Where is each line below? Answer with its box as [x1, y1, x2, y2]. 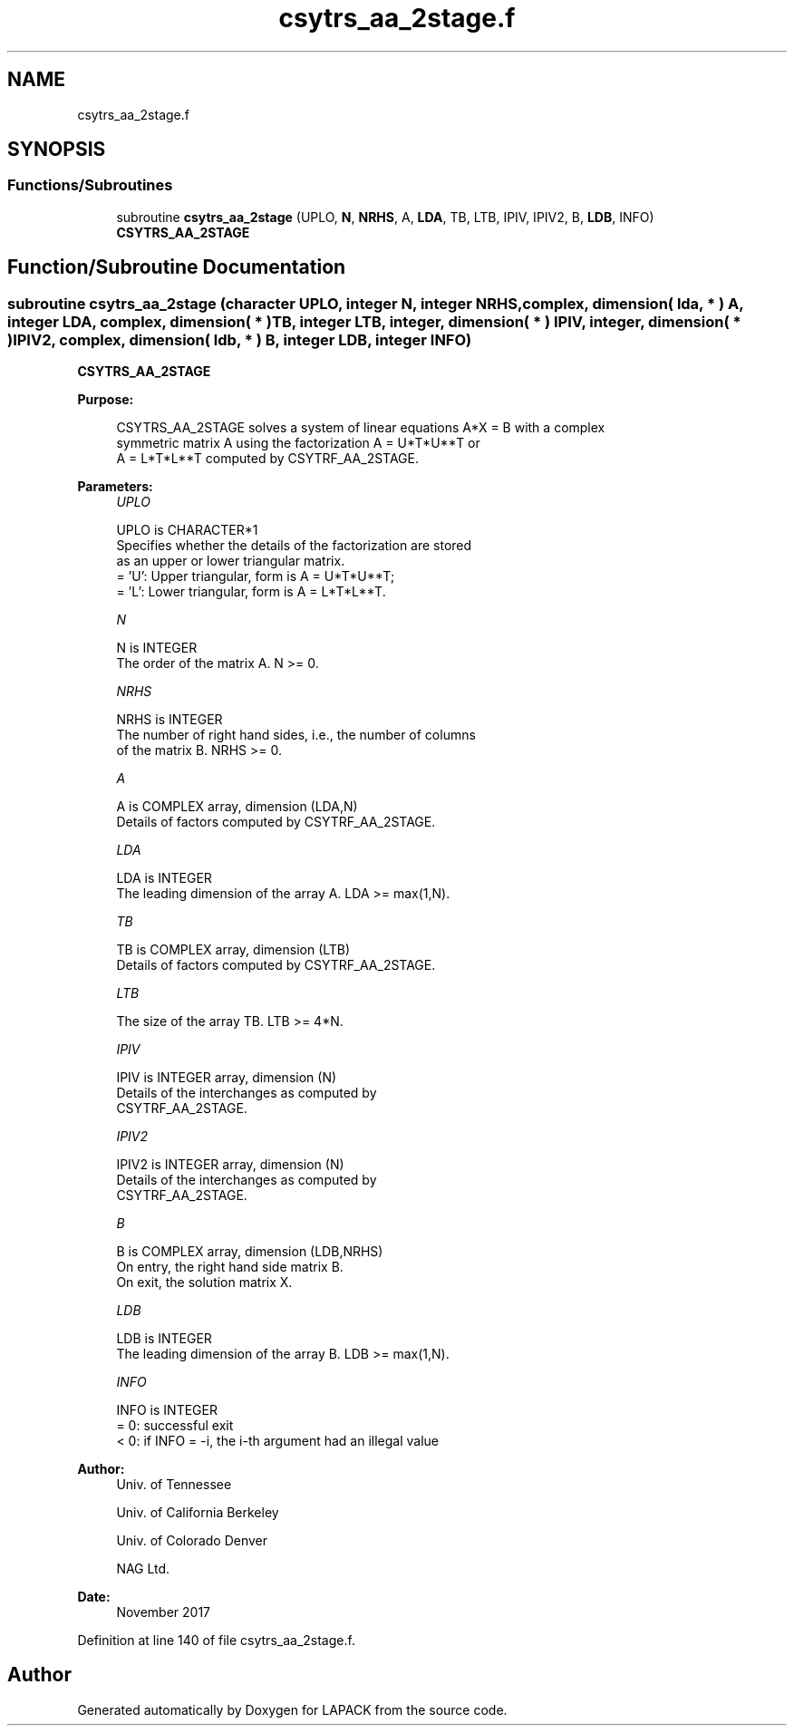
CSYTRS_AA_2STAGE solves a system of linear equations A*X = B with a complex [116, 420, 605, 436]
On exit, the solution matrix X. [116, 1274, 293, 1291]
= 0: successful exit [116, 1418, 234, 1434]
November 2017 [116, 1604, 211, 1621]
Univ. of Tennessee [116, 1476, 232, 1493]
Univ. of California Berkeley [116, 1505, 279, 1521]
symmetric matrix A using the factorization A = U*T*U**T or [116, 435, 480, 451]
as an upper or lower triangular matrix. [116, 553, 345, 569]
